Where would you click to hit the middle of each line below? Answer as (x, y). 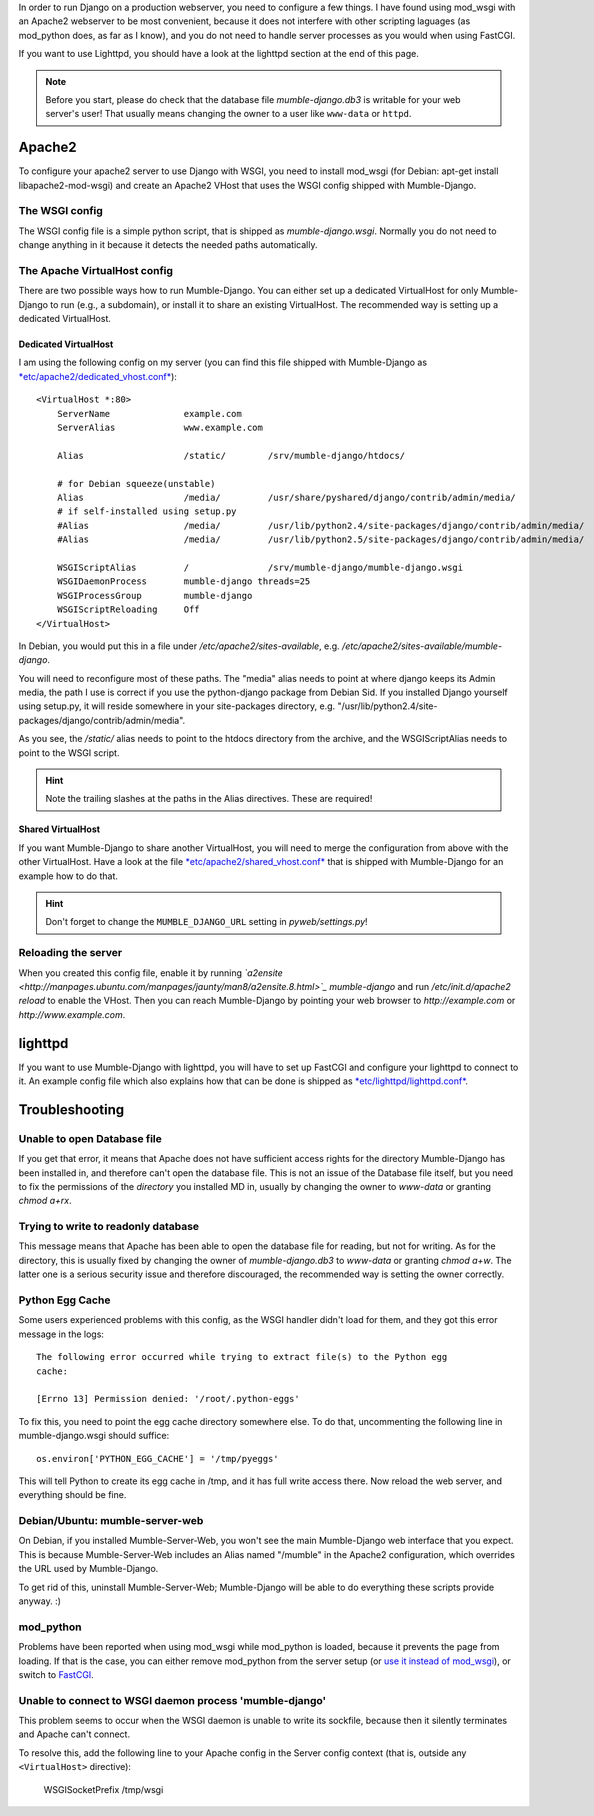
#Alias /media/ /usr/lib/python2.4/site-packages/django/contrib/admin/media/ (320, 525)
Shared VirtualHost (59, 829)
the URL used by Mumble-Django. (88, 1569)
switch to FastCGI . (56, 1674)
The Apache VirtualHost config (96, 270)
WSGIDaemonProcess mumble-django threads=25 (183, 581)
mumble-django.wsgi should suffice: (94, 1436)
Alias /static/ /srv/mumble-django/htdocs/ (231, 455)
